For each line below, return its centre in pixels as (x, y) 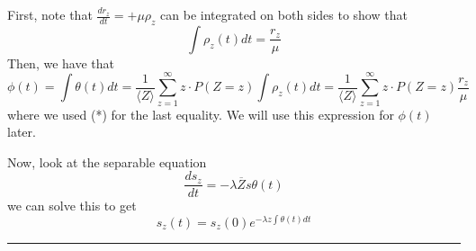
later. (22, 132)
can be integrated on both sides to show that (284, 14)
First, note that (50, 14)
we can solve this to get (72, 206)
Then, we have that (61, 63)
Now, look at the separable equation (107, 161)
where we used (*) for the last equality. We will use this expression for (201, 114)
